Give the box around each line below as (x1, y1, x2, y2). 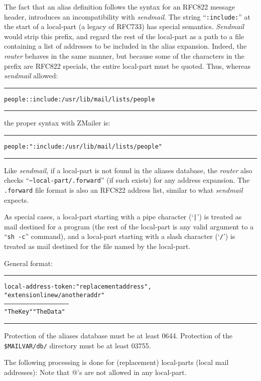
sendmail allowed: (4, 70, 58, 81)
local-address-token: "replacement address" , (4, 283, 152, 291)
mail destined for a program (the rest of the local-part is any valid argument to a (4, 221, 254, 231)
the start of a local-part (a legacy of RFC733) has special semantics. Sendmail (4, 21, 244, 32)
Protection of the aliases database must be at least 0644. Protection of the (4, 330, 233, 340)
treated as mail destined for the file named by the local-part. (4, 241, 191, 251)
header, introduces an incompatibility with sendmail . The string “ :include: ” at (4, 11, 250, 22)
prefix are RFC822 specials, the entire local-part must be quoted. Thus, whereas (4, 60, 250, 71)
